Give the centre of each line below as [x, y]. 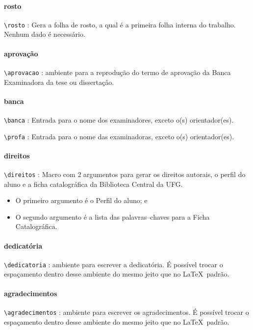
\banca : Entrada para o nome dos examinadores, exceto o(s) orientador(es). [119, 119]
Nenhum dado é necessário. [45, 34]
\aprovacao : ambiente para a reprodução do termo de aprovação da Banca [117, 72]
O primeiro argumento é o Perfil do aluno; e [81, 200]
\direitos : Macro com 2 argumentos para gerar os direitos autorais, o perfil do [125, 174]
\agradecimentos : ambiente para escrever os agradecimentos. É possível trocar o [126, 312]
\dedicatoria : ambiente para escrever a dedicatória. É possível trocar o [114, 264]
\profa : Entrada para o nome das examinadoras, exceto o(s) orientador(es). [119, 136]
